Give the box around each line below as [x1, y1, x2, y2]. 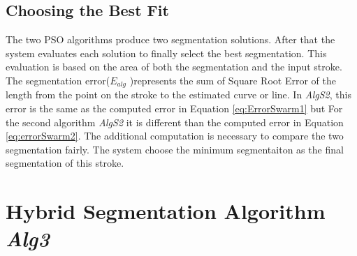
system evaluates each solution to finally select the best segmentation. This [6, 45, 327, 60]
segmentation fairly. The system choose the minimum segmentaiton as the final [6, 142, 344, 156]
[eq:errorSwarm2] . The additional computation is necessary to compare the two [6, 128, 344, 143]
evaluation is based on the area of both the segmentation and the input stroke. [6, 59, 342, 74]
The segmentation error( [6, 73, 110, 87]
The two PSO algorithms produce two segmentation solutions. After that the [6, 32, 335, 47]
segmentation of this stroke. [6, 156, 124, 170]
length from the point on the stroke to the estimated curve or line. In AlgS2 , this [6, 87, 351, 102]
